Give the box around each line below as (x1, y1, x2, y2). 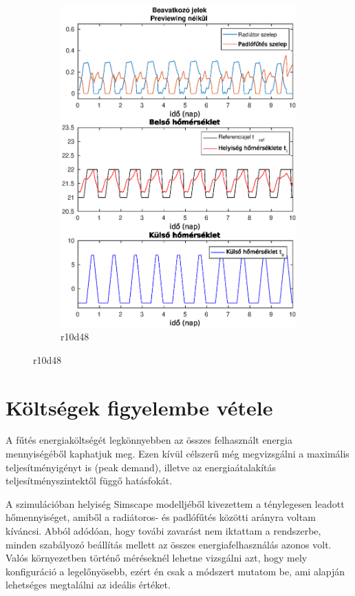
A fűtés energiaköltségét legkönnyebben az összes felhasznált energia (6, 433, 292, 447)
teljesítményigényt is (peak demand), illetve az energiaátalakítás (6, 460, 277, 474)
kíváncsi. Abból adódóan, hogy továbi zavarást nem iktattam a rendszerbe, (6, 524, 321, 538)
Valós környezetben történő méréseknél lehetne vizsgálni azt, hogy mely (6, 551, 308, 565)
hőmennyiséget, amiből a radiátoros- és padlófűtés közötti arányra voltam (6, 510, 316, 524)
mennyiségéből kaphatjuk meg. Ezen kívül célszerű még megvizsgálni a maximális (6, 446, 349, 461)
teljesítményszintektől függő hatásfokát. (6, 473, 173, 488)
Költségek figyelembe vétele (6, 393, 273, 421)
